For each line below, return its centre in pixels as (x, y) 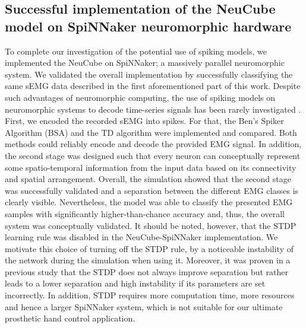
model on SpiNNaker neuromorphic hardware (148, 26)
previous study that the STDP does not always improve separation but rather (147, 271)
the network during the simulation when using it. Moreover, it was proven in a (148, 260)
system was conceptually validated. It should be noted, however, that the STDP (151, 225)
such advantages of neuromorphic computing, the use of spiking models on (140, 97)
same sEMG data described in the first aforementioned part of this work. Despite (153, 86)
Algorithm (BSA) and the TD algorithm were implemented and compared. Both (151, 132)
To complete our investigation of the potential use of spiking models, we (136, 51)
